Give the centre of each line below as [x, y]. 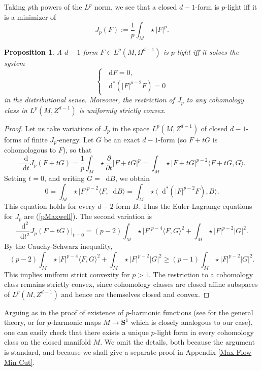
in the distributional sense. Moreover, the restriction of [89, 100]
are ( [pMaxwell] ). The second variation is [88, 216]
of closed [214, 128]
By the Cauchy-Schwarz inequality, [58, 246]
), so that [77, 150]
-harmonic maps [76, 322]
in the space [131, 128]
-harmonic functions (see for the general [191, 312]
